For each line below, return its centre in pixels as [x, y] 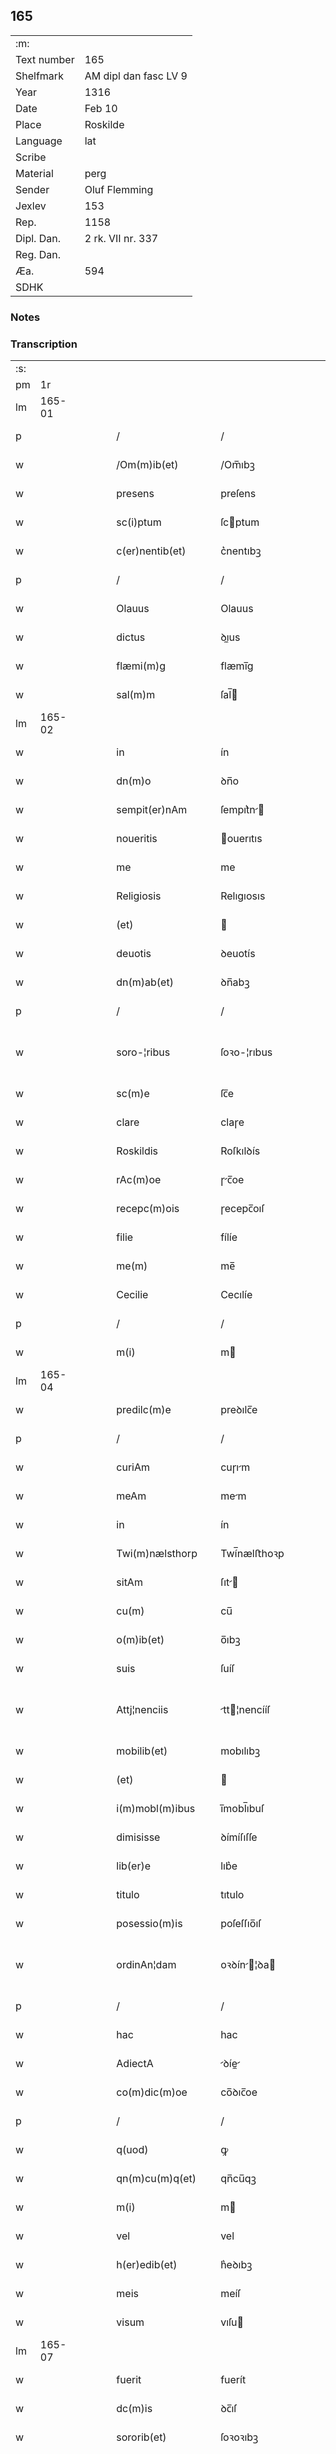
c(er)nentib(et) [151, 551]
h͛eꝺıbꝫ [236, 2265]
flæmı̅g [237, 666]
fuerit [129, 2380]
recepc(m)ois [148, 1209]
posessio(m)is [149, 1924]
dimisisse [138, 1837]
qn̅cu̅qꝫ [238, 2179]
